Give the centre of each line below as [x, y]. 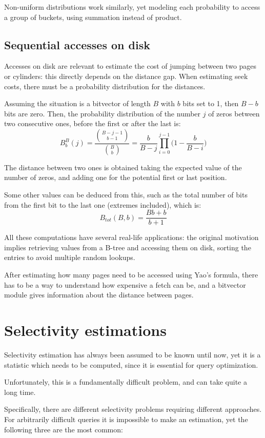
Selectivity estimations [85, 330]
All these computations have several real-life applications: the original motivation [131, 237]
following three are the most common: [64, 429]
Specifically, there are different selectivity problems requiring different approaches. [133, 409]
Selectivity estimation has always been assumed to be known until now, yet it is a [132, 354]
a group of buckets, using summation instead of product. [93, 17]
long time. [20, 392]
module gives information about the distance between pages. [99, 295]
